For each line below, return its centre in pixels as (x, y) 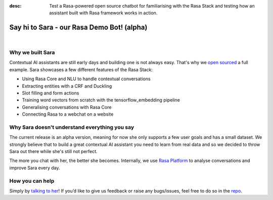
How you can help (32, 181)
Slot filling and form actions (51, 93)
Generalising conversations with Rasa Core (67, 107)
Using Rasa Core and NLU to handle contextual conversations (86, 79)
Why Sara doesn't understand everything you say (72, 127)
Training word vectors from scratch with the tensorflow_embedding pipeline (101, 100)
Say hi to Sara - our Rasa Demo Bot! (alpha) (78, 28)
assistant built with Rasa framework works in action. (103, 13)
